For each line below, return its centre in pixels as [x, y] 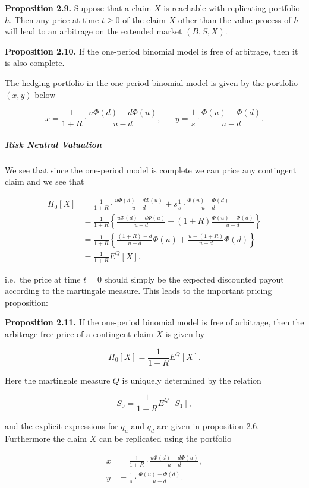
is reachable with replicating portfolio [232, 8]
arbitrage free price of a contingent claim [79, 333]
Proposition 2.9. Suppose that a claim [78, 8]
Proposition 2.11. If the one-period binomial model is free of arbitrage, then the [154, 322]
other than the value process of [234, 19]
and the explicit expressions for [62, 426]
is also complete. [35, 63]
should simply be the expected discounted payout [194, 279]
